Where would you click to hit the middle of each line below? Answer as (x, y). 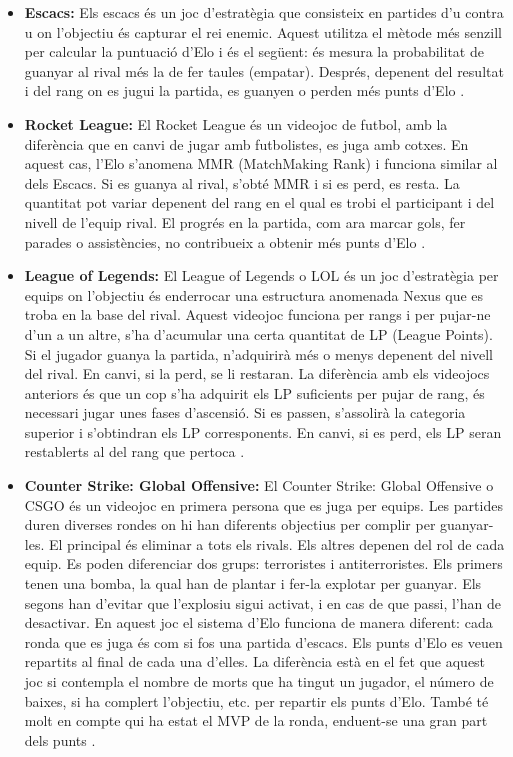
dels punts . (60, 739)
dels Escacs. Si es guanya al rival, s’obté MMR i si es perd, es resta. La (242, 182)
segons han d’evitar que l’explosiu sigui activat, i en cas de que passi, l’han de (262, 602)
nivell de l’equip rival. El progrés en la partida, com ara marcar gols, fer (245, 221)
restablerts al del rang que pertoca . (134, 451)
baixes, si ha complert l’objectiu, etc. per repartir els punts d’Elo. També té (256, 700)
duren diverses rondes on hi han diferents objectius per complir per (230, 524)
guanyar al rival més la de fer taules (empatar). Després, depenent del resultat (264, 70)
